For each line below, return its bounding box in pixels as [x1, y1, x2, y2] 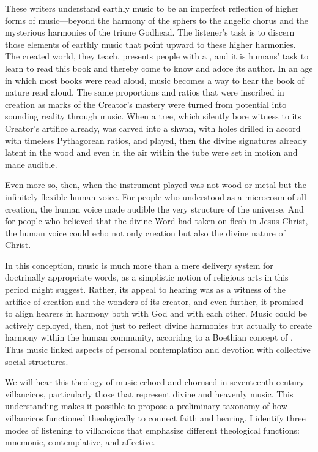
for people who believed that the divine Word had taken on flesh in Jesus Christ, [5, 214, 308, 227]
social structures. [5, 355, 68, 367]
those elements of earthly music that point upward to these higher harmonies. [5, 37, 296, 50]
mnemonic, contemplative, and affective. [5, 435, 155, 448]
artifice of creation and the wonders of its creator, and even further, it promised [5, 295, 304, 307]
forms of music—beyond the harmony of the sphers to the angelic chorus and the [5, 13, 308, 26]
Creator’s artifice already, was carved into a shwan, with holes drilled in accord [5, 121, 301, 134]
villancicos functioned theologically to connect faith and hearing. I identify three [5, 412, 306, 424]
